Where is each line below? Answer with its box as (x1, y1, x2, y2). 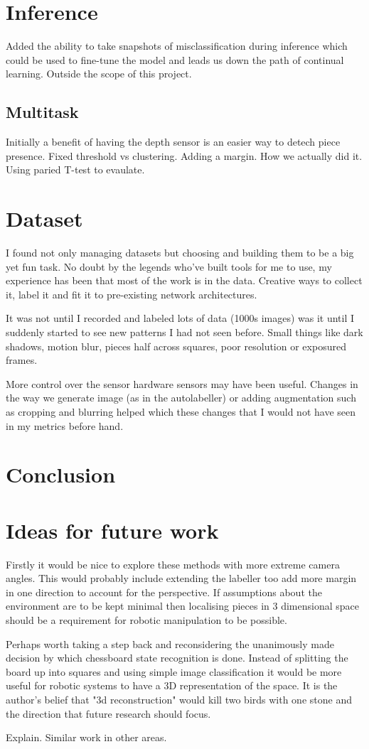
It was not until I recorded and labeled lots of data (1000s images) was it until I (6, 311, 355, 325)
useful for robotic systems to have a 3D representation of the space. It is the (6, 678, 338, 693)
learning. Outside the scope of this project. (6, 66, 192, 81)
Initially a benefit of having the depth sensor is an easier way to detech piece (6, 134, 341, 149)
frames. (6, 352, 38, 367)
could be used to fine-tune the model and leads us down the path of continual (6, 52, 344, 67)
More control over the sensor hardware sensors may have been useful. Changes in (6, 376, 358, 391)
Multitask (6, 101, 79, 123)
